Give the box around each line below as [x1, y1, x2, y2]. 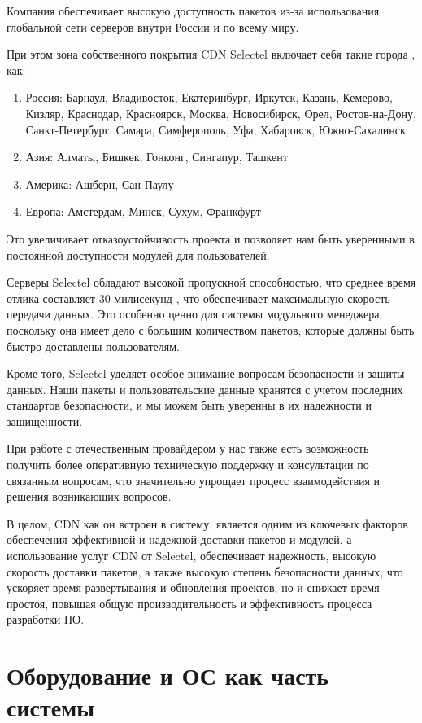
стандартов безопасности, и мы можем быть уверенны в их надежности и [7, 397, 372, 414]
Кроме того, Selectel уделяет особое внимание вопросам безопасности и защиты [7, 365, 405, 382]
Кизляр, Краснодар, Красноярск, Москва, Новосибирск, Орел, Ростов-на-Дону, [25, 104, 416, 121]
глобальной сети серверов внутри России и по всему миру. [7, 18, 299, 35]
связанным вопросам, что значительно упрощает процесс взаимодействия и [7, 471, 381, 489]
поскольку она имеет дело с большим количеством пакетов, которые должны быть [7, 321, 415, 338]
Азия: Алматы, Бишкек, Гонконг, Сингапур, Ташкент [25, 148, 288, 165]
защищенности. [7, 412, 83, 429]
